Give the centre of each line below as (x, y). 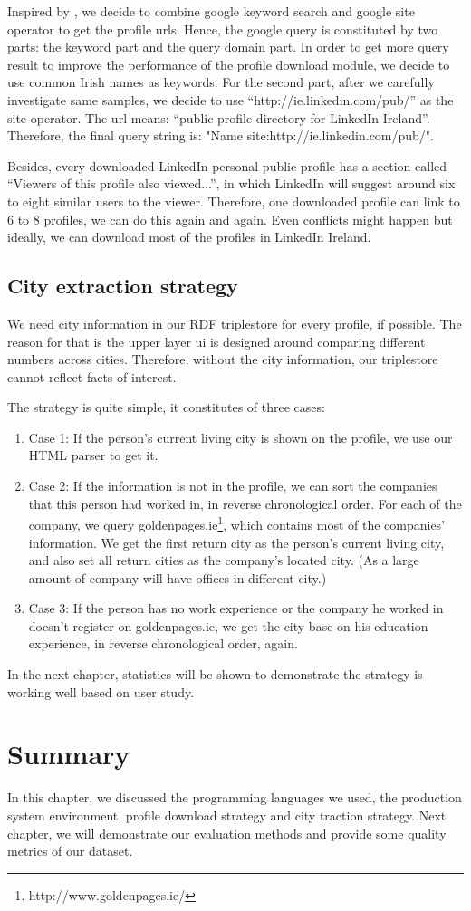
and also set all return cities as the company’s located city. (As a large (224, 560)
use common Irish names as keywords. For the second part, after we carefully (221, 82)
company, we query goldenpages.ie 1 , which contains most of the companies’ (237, 523)
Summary (69, 754)
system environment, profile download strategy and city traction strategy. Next (227, 815)
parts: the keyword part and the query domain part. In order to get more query (228, 47)
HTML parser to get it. (93, 455)
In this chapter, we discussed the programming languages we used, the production (235, 797)
